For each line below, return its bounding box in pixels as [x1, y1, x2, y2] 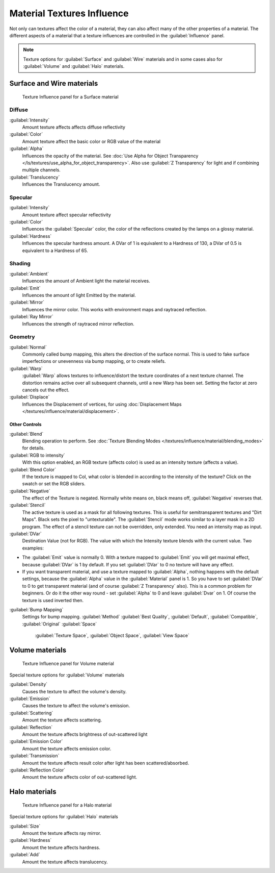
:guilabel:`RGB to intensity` [9, 452, 66, 458]
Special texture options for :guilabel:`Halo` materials [9, 814, 118, 820]
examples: [22, 545, 44, 551]
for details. [22, 445, 45, 451]
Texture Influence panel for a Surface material [22, 93, 119, 99]
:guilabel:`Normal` [9, 344, 47, 350]
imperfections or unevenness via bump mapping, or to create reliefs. [22, 358, 166, 364]
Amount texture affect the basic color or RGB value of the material [22, 138, 160, 144]
